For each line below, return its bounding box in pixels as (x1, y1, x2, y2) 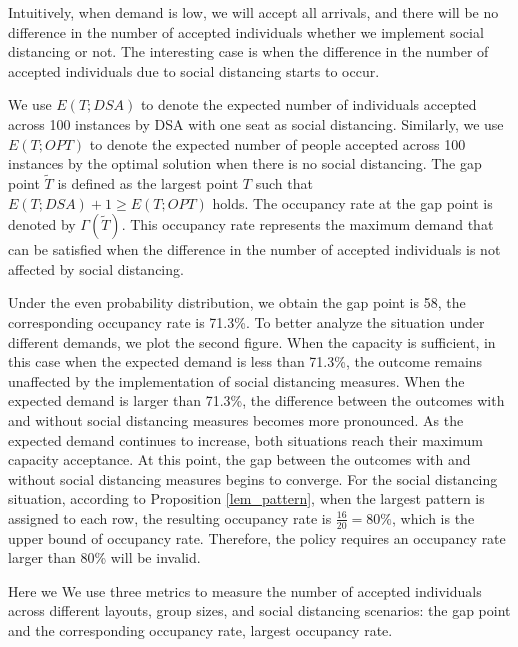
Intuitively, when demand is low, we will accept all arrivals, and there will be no (8, 2, 499, 22)
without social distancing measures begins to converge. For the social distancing (8, 468, 498, 489)
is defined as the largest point (57, 172, 239, 193)
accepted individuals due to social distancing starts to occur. (8, 60, 380, 81)
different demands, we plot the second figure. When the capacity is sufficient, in (8, 331, 496, 352)
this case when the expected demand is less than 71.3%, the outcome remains (8, 351, 483, 372)
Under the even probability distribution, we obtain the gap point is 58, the (8, 292, 466, 313)
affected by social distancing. (8, 258, 184, 279)
